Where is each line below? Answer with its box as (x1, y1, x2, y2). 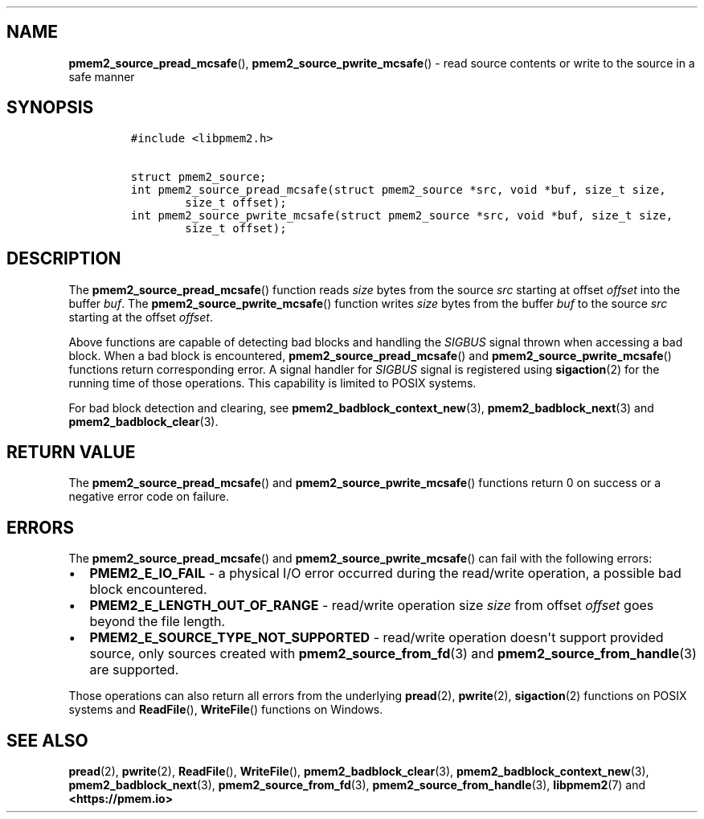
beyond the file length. (89, 613, 226, 630)
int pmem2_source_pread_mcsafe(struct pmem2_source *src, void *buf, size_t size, (130, 182, 666, 196)
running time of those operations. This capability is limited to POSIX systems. (68, 375, 477, 390)
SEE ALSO (6, 730, 88, 751)
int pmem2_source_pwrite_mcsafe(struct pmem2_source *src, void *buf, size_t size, (130, 208, 673, 222)
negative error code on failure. (68, 489, 230, 504)
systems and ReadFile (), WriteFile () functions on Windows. (68, 702, 383, 717)
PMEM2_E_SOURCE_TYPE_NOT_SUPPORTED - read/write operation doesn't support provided (89, 629, 664, 646)
